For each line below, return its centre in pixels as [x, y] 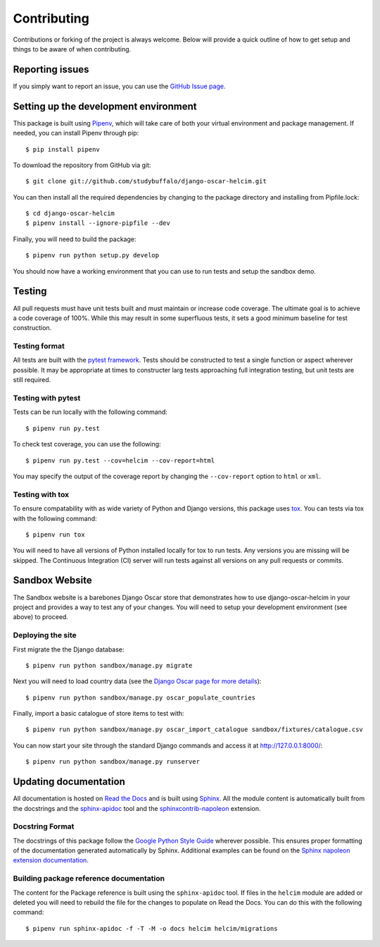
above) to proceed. [40, 617]
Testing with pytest [47, 398]
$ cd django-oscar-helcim [70, 214]
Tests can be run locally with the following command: [90, 412]
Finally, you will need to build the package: [75, 239]
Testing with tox [41, 494]
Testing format [39, 346]
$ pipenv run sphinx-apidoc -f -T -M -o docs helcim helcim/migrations [152, 928]
